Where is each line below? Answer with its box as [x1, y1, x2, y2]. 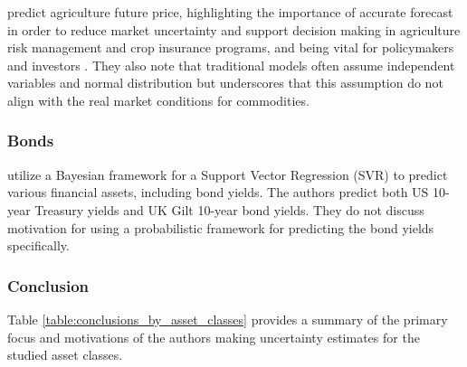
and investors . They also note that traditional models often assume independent [7, 55, 455, 74]
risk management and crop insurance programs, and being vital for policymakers [7, 38, 454, 57]
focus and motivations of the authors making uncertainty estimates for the [7, 327, 420, 346]
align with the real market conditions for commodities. [7, 90, 310, 109]
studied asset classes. [7, 345, 123, 364]
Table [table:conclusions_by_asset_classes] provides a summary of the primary [7, 309, 448, 328]
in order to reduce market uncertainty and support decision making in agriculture [7, 20, 461, 39]
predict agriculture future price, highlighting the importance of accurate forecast [7, 3, 453, 21]
